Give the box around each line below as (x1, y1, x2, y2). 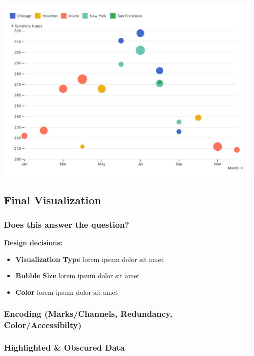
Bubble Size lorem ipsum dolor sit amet (15, 270, 140, 281)
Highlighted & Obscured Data (4, 341, 125, 354)
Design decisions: (4, 237, 63, 247)
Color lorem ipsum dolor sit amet (15, 286, 118, 297)
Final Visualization (4, 192, 101, 208)
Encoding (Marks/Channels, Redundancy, (4, 308, 172, 320)
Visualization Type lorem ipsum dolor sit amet (15, 254, 164, 264)
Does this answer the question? (4, 218, 129, 230)
